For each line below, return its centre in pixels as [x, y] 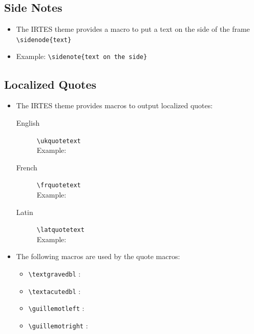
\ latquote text [60, 230]
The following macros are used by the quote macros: [98, 256]
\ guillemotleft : [56, 308]
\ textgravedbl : [55, 274]
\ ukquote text [59, 141]
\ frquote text [59, 185]
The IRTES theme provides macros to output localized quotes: [114, 105]
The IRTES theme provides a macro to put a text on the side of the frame [133, 29]
